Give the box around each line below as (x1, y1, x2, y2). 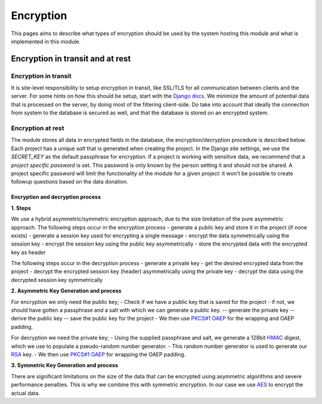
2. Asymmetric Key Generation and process (11, 287, 122, 294)
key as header (11, 248, 46, 256)
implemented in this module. (11, 38, 80, 45)
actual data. (11, 389, 40, 396)
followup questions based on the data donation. (11, 178, 128, 185)
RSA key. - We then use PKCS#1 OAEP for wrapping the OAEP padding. (11, 351, 186, 358)
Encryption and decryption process (11, 194, 101, 201)
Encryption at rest (11, 124, 64, 132)
